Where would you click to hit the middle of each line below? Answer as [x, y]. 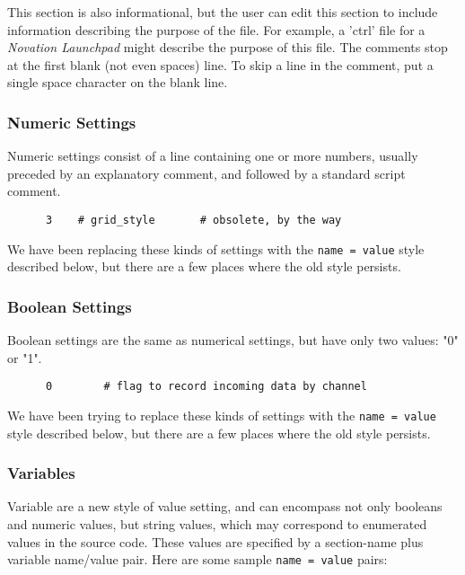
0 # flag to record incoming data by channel [206, 387]
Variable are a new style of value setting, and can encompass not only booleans [225, 506]
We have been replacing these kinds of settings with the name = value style [216, 248]
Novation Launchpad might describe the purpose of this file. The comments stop [228, 47]
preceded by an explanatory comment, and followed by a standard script [206, 173]
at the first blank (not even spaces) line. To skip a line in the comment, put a [220, 64]
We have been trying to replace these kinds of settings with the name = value [222, 415]
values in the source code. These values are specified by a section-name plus [215, 541]
